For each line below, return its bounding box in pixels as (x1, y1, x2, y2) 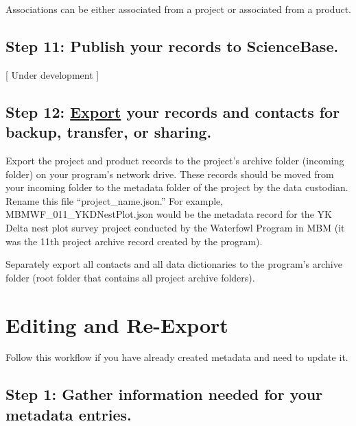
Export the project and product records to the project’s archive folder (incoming (5, 153, 344, 167)
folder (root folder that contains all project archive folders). (5, 270, 255, 284)
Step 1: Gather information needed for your (5, 384, 323, 405)
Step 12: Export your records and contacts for (5, 101, 340, 122)
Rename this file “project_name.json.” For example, (5, 193, 224, 208)
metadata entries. (5, 403, 132, 425)
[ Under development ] (5, 67, 99, 82)
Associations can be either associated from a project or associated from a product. (5, 2, 351, 16)
